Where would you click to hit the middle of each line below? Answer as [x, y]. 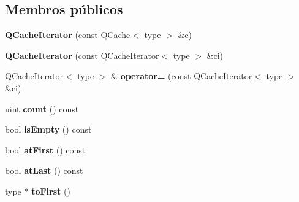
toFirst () [51, 191]
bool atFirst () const [45, 150]
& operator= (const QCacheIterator [182, 76]
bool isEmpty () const [48, 129]
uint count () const [42, 108]
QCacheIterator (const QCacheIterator [82, 55]
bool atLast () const [44, 170]
